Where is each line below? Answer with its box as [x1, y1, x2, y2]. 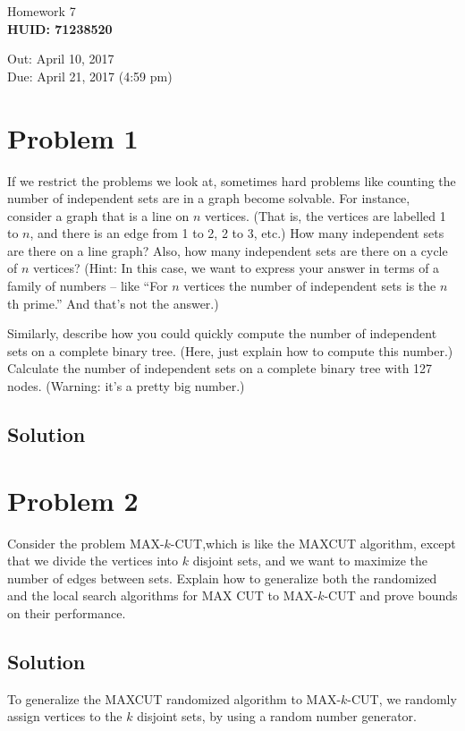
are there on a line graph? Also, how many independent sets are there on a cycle [7, 241, 448, 259]
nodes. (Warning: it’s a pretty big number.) [7, 377, 245, 395]
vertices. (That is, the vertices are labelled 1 [204, 206, 446, 225]
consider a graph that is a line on [7, 206, 190, 225]
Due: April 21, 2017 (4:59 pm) [7, 66, 173, 85]
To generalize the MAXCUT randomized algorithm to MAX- [7, 689, 342, 708]
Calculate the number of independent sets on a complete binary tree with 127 [7, 359, 433, 378]
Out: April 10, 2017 [7, 49, 114, 68]
